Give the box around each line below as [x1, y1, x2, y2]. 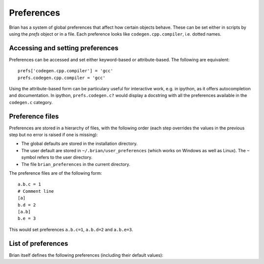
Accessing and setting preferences [9, 44, 119, 52]
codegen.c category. [9, 99, 53, 105]
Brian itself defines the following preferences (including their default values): [9, 252, 164, 258]
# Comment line [18, 188, 54, 194]
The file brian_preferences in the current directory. [21, 161, 131, 167]
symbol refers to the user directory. [21, 154, 93, 161]
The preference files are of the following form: [9, 170, 102, 176]
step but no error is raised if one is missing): [9, 132, 98, 138]
